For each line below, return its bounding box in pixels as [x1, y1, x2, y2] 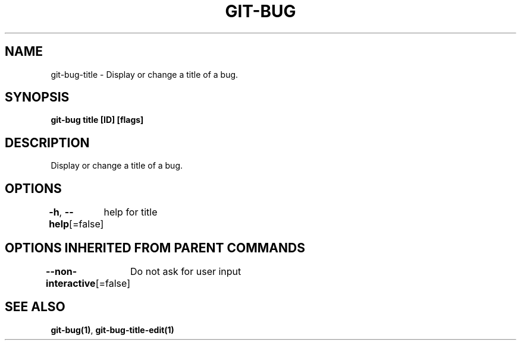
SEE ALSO [5, 299, 65, 315]
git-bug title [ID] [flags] [51, 115, 144, 125]
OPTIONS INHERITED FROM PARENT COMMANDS [5, 240, 305, 255]
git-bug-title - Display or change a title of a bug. [51, 69, 238, 80]
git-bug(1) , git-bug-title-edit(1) [51, 324, 174, 335]
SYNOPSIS [5, 90, 70, 105]
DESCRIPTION [5, 135, 90, 150]
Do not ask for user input [130, 265, 241, 277]
